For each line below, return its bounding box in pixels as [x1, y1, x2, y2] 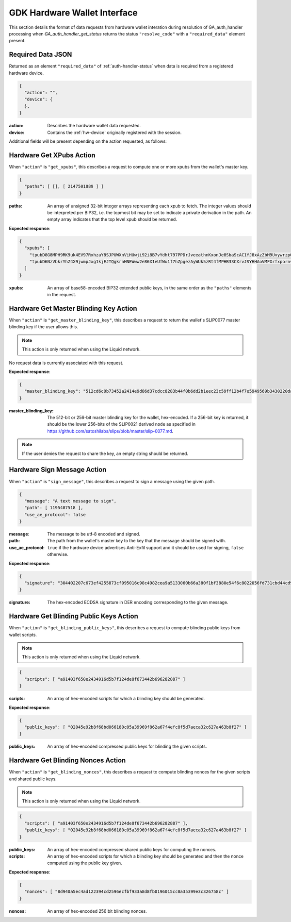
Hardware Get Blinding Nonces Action [9, 756, 126, 765]
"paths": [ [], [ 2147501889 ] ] [24, 184, 104, 189]
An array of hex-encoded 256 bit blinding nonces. [47, 908, 147, 914]
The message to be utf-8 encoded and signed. [47, 531, 141, 537]
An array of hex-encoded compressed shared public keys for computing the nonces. [47, 846, 217, 852]
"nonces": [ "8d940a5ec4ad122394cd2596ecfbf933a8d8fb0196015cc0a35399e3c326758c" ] [24, 889, 229, 894]
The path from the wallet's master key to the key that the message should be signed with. [47, 538, 226, 544]
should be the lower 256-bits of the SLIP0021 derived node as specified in [47, 421, 196, 427]
